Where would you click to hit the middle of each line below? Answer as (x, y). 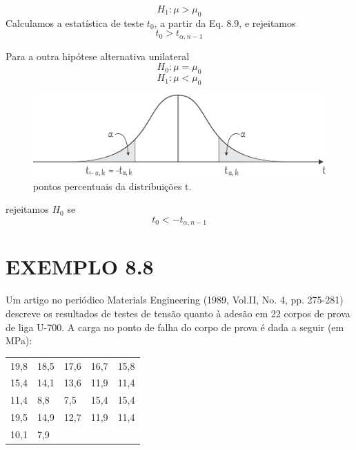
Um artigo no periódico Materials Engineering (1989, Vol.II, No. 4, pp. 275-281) (175, 300)
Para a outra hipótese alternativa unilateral (98, 56)
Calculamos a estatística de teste (75, 22)
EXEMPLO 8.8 (80, 266)
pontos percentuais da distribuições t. (112, 186)
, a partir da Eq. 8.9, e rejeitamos (225, 22)
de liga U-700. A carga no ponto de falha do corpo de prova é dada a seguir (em (175, 327)
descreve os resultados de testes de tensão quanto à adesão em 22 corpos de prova (178, 313)
